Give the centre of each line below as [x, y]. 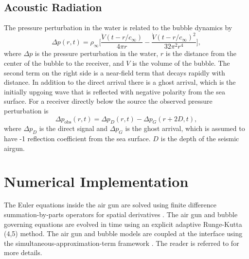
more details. [23, 252]
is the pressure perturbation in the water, [97, 53]
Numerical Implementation [96, 181]
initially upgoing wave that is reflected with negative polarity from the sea [115, 91]
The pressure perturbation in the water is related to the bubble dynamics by [118, 28]
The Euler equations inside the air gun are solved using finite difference [110, 205]
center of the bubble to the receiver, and [64, 63]
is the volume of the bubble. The [181, 63]
